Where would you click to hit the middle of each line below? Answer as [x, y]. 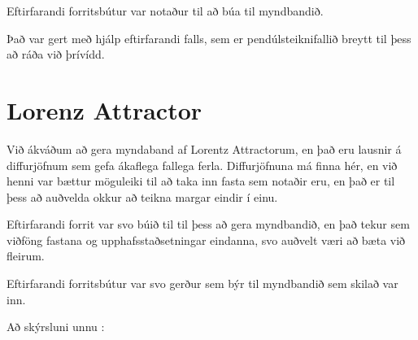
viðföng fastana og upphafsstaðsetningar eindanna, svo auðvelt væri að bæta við [206, 240]
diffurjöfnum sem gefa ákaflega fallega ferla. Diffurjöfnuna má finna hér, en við [202, 165]
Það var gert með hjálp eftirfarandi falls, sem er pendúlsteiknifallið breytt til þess [209, 38]
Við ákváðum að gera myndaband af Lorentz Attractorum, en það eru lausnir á [204, 148]
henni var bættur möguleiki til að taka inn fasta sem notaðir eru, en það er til [201, 181]
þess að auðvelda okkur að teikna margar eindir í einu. [142, 196]
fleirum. [26, 256]
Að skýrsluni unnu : [56, 327]
